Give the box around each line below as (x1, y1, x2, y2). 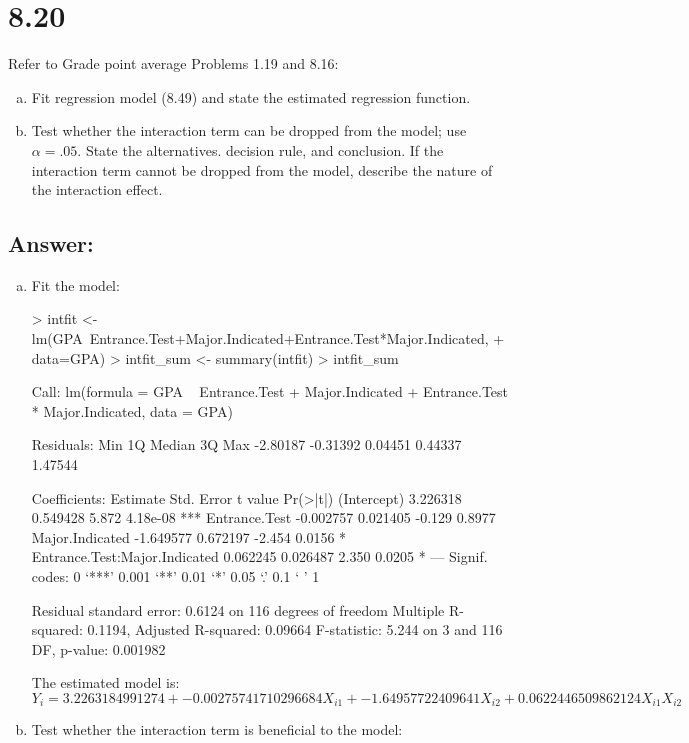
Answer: (8, 228, 94, 259)
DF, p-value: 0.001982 (31, 638, 166, 659)
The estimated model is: (31, 672, 180, 693)
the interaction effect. (31, 179, 163, 200)
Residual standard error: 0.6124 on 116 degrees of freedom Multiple (31, 599, 445, 620)
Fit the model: (31, 274, 120, 295)
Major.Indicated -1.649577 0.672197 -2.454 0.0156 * (31, 526, 347, 547)
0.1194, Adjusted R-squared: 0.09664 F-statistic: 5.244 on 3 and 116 (87, 619, 503, 640)
